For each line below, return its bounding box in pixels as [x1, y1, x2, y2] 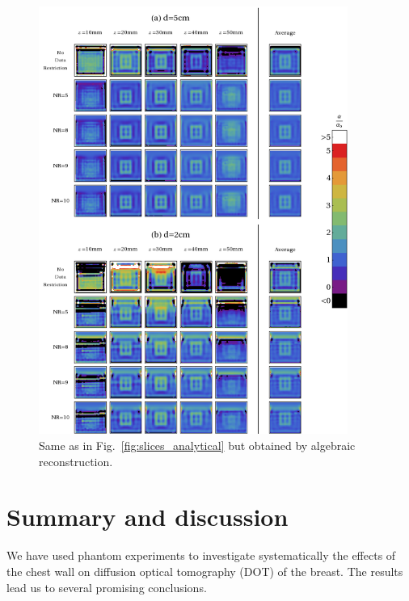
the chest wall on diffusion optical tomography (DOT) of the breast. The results [6, 562, 403, 579]
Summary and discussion [6, 500, 289, 533]
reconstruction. [39, 452, 113, 469]
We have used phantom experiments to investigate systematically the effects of [6, 547, 396, 564]
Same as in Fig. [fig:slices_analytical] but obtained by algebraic [39, 437, 356, 454]
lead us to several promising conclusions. [6, 578, 207, 595]
